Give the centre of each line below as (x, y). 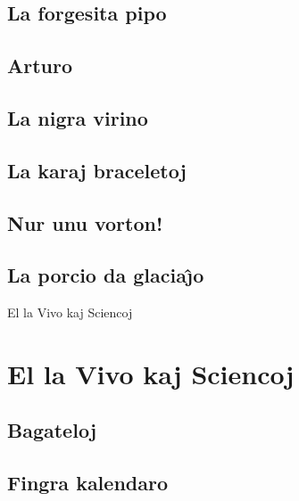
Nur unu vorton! (85, 222)
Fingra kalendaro (87, 483)
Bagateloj (52, 430)
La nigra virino (78, 117)
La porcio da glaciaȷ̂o (106, 275)
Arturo (40, 66)
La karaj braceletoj (97, 170)
